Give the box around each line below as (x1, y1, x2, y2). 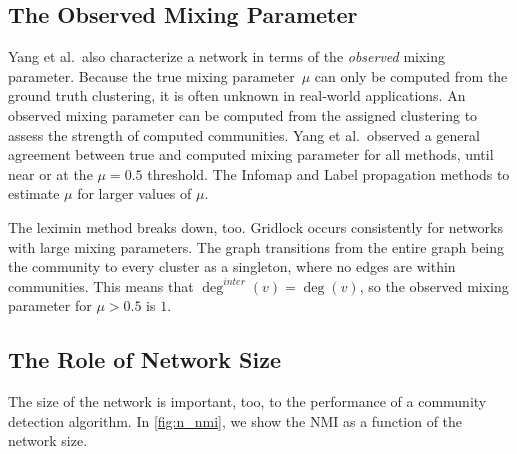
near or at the (8, 163, 93, 184)
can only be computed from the (314, 65, 508, 86)
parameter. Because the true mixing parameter (8, 65, 295, 86)
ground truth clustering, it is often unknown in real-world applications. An (8, 85, 466, 106)
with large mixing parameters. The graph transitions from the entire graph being (8, 236, 505, 257)
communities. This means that (8, 275, 194, 296)
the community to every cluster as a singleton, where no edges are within (8, 256, 456, 277)
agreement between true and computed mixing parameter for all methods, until (8, 144, 494, 165)
